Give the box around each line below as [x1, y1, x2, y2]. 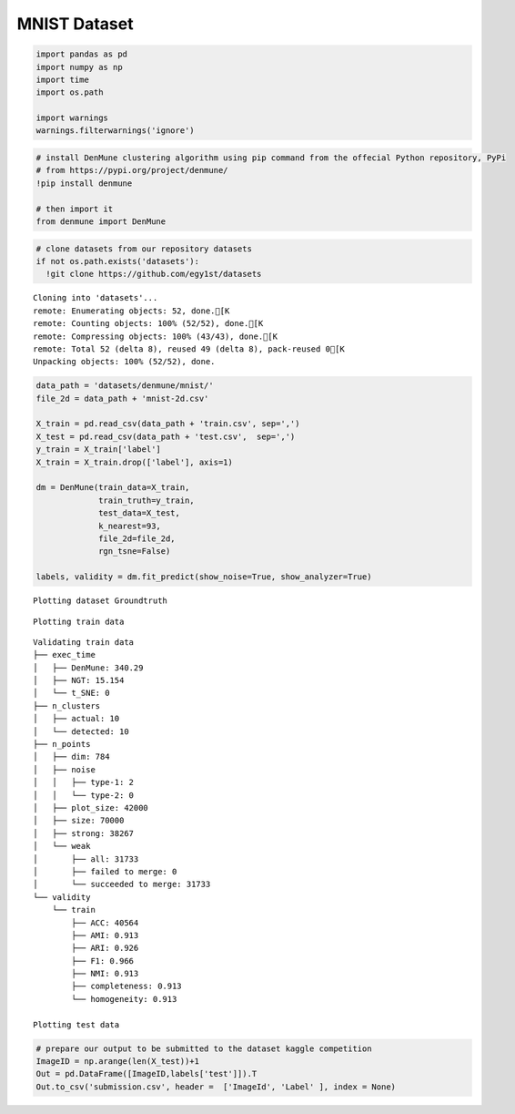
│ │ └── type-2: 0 [33, 790, 135, 801]
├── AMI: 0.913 [71, 930, 139, 940]
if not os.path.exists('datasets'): [35, 256, 200, 266]
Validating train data [33, 637, 135, 647]
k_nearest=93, [98, 520, 161, 531]
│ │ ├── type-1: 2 [33, 777, 135, 788]
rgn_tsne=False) [98, 547, 171, 557]
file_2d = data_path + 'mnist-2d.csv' [35, 393, 209, 404]
